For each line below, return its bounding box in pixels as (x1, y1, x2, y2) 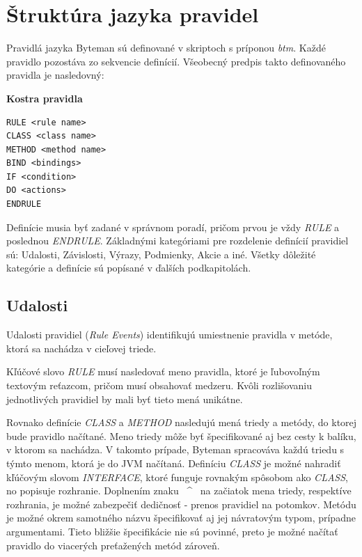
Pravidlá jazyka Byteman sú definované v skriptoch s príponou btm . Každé (6, 40, 326, 55)
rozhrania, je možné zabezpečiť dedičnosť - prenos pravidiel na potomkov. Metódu (6, 496, 356, 511)
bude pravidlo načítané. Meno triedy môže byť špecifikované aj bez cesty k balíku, (6, 428, 356, 443)
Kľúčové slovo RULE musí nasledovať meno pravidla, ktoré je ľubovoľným (6, 364, 320, 379)
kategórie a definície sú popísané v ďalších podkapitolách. (6, 260, 251, 275)
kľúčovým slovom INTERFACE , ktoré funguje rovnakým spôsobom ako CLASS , (6, 469, 348, 484)
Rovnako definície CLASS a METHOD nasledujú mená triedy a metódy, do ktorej (6, 415, 357, 430)
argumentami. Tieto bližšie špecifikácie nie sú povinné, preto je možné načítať (6, 524, 338, 538)
